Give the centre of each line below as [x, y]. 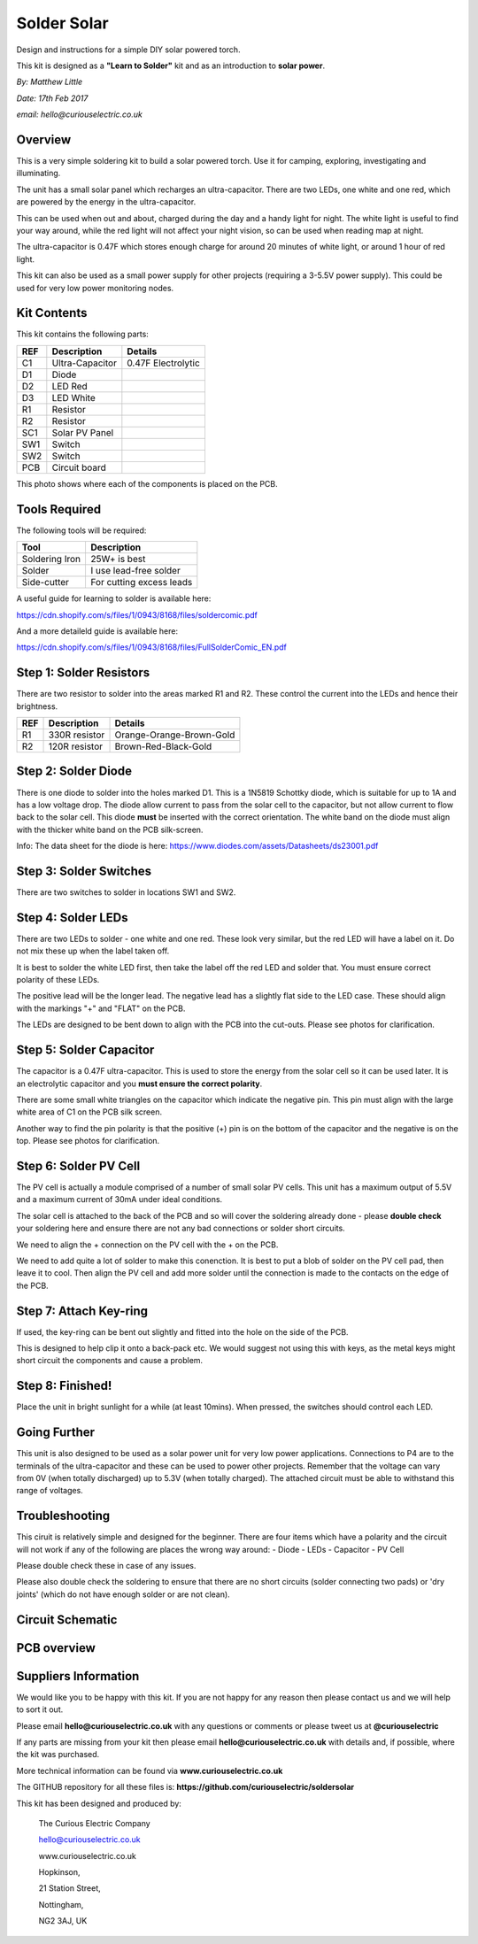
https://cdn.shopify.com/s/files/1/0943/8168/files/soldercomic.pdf [137, 614]
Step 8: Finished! [64, 1386]
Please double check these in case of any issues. [106, 1566]
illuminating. [39, 174]
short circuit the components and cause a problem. [110, 1361]
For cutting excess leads [141, 582]
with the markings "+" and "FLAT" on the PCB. [101, 1008]
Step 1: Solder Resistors [83, 673]
